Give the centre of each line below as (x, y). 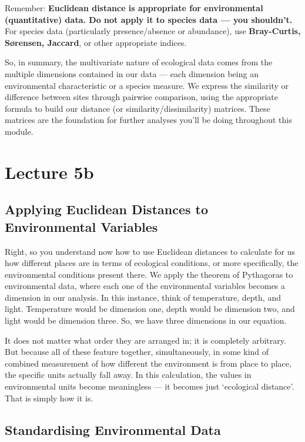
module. (19, 131)
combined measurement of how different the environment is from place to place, (148, 363)
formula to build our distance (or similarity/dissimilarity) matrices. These (138, 108)
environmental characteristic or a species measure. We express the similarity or (147, 85)
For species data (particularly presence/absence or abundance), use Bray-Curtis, (153, 31)
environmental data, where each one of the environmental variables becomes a (145, 286)
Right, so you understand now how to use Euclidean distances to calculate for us (150, 251)
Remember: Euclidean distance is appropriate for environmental (134, 8)
